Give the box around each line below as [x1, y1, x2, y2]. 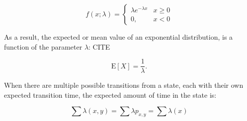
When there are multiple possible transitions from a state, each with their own [4, 80, 244, 90]
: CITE [88, 41, 110, 52]
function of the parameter [4, 41, 82, 52]
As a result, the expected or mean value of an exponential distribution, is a [4, 32, 233, 42]
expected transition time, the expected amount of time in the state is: [4, 89, 217, 100]
